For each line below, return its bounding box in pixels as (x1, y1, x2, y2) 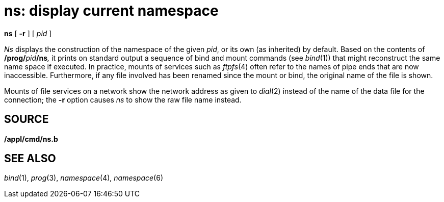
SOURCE (4, 113, 49, 126)
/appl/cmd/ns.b (4, 134, 58, 143)
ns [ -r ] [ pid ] (4, 29, 52, 38)
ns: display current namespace (4, 2, 219, 19)
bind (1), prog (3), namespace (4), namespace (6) (4, 173, 163, 183)
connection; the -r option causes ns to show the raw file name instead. (4, 95, 242, 104)
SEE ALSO (4, 152, 56, 165)
